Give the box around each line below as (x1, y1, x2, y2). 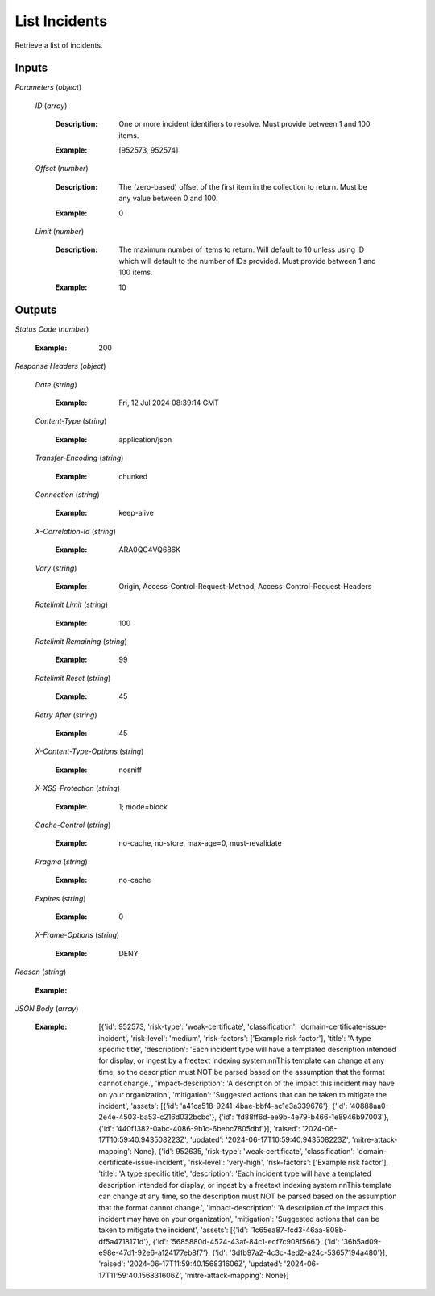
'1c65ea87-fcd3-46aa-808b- (250, 1225, 347, 1235)
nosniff (118, 765, 143, 775)
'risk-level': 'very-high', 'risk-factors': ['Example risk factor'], (188, 1157, 389, 1167)
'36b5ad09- (341, 1236, 382, 1246)
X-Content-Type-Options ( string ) (35, 746, 144, 756)
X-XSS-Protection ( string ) (35, 784, 121, 793)
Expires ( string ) (35, 893, 86, 903)
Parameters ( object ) (14, 82, 82, 92)
